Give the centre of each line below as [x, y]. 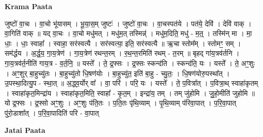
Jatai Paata [25, 130]
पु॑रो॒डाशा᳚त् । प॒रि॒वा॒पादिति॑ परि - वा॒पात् [52, 112]
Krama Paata [28, 6]
